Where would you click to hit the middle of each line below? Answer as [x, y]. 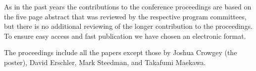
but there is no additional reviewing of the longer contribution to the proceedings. [128, 26]
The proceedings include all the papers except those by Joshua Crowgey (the [121, 52]
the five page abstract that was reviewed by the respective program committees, [125, 16]
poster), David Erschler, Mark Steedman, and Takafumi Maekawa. [105, 62]
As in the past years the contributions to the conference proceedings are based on [128, 6]
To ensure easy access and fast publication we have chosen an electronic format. [125, 35]
